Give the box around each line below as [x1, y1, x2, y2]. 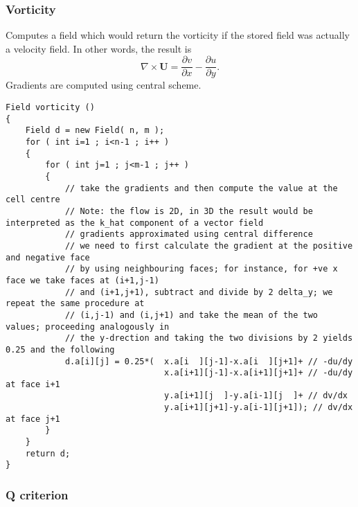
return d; [25, 448, 71, 459]
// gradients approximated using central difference [64, 229, 313, 240]
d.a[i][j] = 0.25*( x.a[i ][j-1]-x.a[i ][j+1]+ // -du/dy [64, 356, 353, 366]
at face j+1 [6, 413, 60, 424]
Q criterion [6, 486, 69, 503]
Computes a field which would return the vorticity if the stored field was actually [6, 28, 350, 42]
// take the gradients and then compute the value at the [64, 183, 338, 193]
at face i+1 [6, 379, 60, 389]
